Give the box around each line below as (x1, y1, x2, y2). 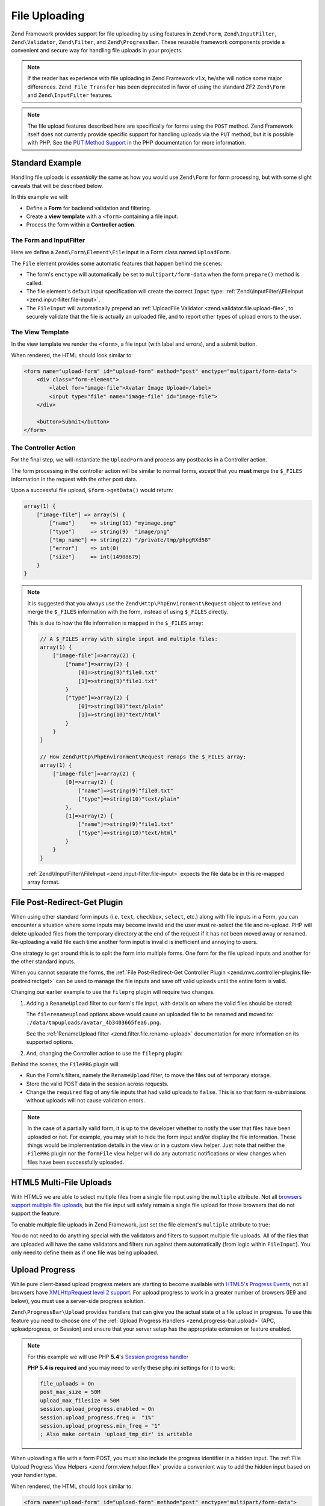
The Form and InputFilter (11, 236, 85, 245)
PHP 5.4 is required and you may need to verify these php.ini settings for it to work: (27, 1364, 235, 1372)
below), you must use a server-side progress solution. (11, 1297, 146, 1304)
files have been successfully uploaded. (27, 1158, 125, 1166)
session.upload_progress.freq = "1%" (40, 1414, 155, 1421)
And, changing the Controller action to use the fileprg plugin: (26, 1049, 183, 1057)
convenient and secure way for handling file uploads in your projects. (11, 47, 183, 54)
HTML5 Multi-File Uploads (11, 1177, 112, 1187)
